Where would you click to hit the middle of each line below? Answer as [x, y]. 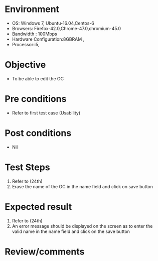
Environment [32, 9]
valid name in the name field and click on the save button [71, 231]
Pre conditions [36, 99]
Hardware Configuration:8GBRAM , [48, 39]
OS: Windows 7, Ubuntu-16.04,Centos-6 [53, 23]
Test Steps [28, 167]
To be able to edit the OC [38, 78]
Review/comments [45, 251]
